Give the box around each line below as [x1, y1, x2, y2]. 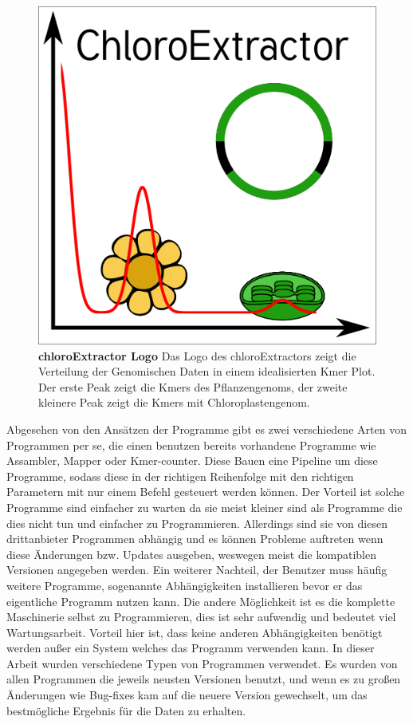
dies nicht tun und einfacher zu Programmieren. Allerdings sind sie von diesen [6, 514, 387, 531]
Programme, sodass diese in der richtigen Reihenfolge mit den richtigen [6, 467, 354, 484]
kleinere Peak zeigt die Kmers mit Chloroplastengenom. [38, 394, 310, 411]
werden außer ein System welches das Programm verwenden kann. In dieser [6, 639, 375, 656]
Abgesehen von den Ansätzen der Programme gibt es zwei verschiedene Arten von [6, 420, 407, 437]
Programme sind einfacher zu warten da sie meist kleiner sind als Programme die [6, 498, 403, 515]
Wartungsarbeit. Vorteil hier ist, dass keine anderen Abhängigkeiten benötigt [6, 624, 383, 640]
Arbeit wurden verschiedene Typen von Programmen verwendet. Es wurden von [6, 655, 398, 671]
